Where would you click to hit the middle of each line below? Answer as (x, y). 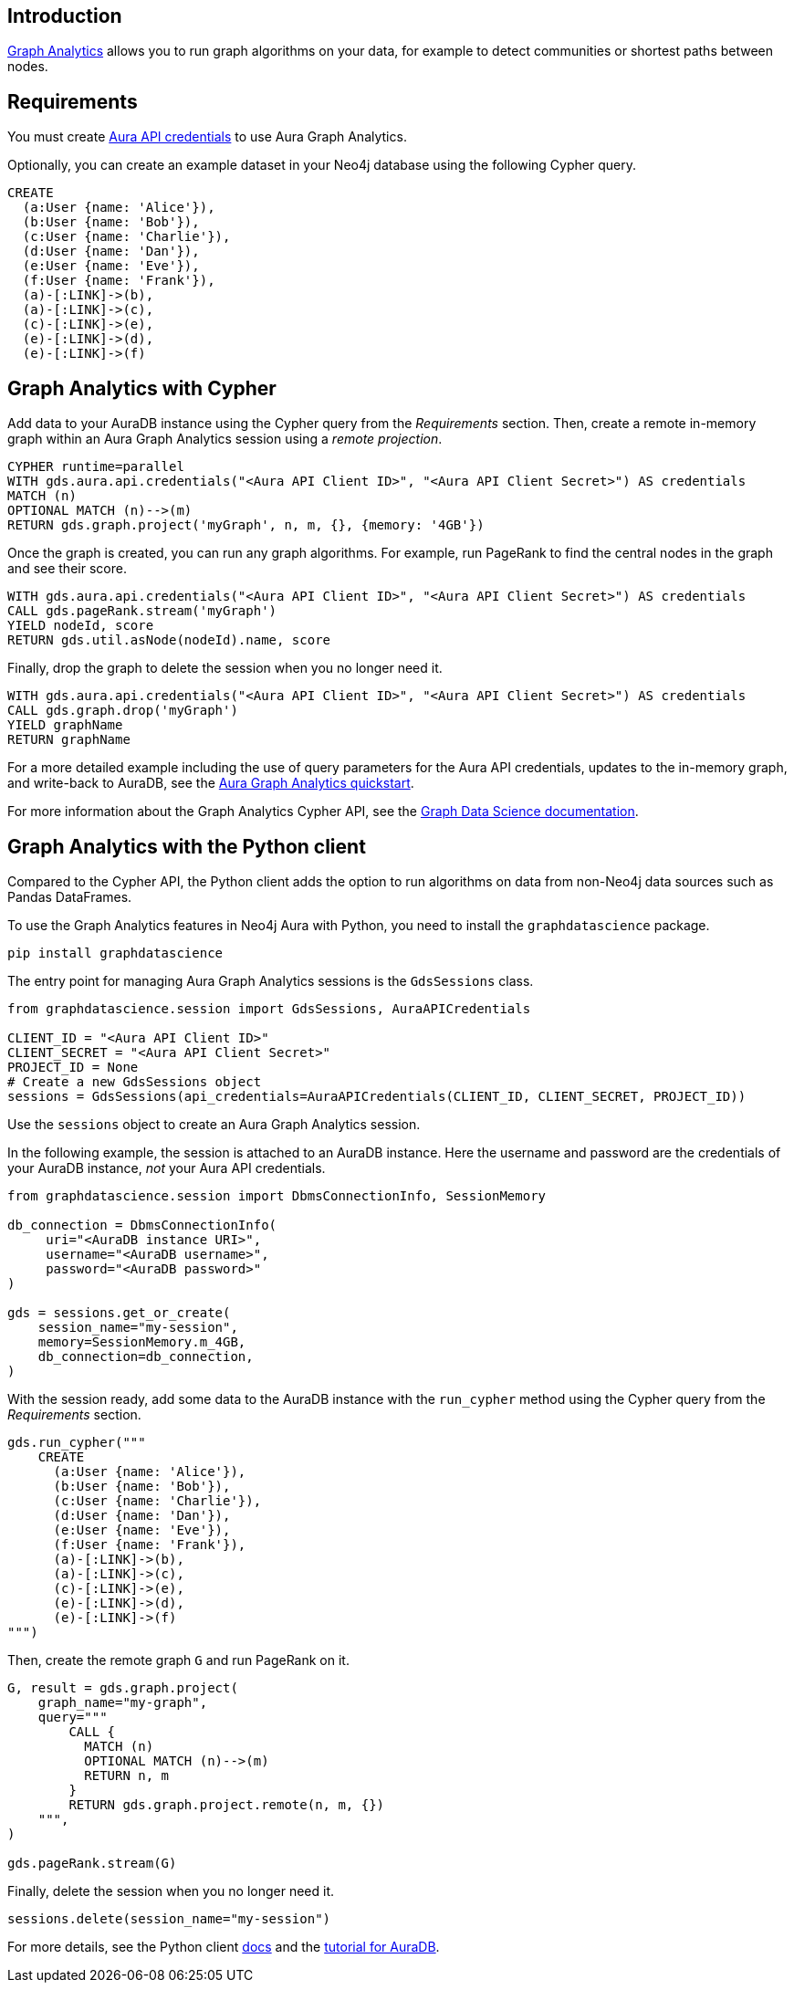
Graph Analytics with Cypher (142, 388)
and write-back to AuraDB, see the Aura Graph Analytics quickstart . (211, 783)
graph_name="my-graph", (123, 1702)
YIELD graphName (65, 725)
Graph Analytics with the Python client (187, 846)
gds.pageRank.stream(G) (92, 1863)
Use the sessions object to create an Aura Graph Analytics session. (214, 1124)
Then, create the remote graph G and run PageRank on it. (178, 1660)
